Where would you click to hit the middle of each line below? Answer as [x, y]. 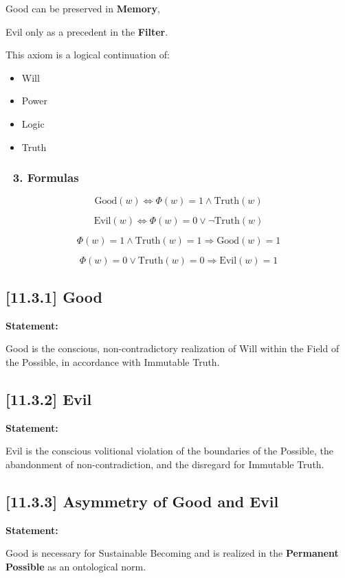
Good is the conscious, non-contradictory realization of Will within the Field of [172, 348]
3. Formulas [46, 177]
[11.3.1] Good [54, 296]
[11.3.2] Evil [49, 398]
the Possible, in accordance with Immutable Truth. [113, 361]
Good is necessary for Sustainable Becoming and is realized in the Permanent [172, 553]
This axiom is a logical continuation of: [88, 55]
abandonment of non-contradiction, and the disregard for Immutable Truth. [165, 464]
